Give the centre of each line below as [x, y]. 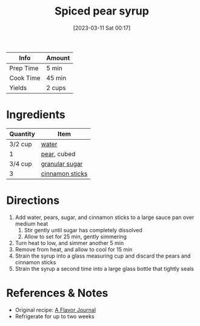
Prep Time [24, 68]
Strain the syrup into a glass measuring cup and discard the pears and [103, 256]
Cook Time [25, 78]
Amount [58, 57]
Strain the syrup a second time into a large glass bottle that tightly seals [104, 269]
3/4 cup [21, 163]
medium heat [32, 223]
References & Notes [57, 293]
